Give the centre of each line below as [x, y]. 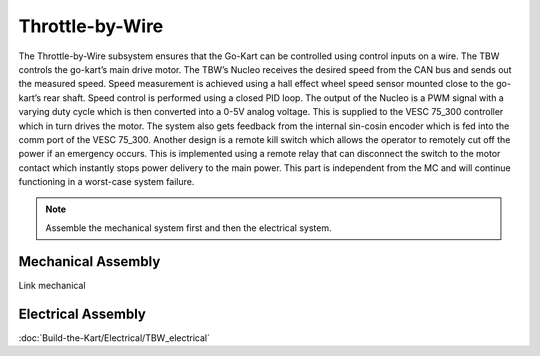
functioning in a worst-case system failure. [106, 182]
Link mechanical [52, 285]
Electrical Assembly [82, 313]
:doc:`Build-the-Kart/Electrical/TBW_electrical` [114, 337]
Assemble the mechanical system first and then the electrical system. [188, 227]
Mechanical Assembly [89, 261]
